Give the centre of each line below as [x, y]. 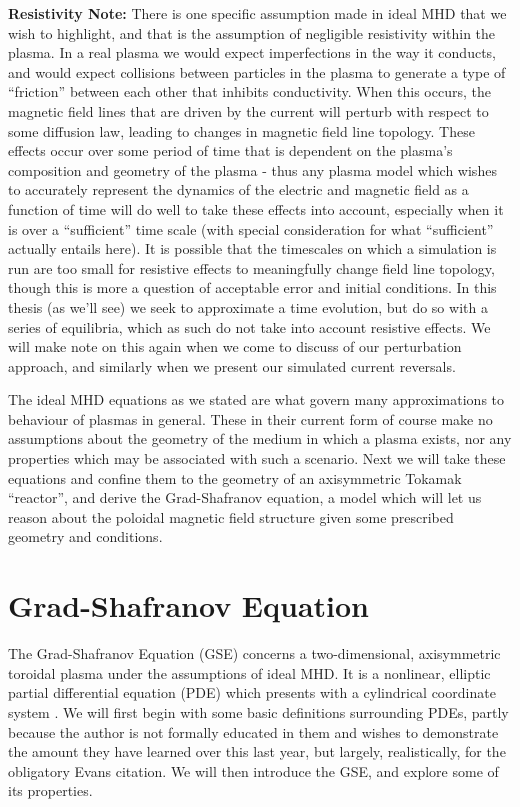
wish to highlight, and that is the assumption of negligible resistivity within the [252, 32]
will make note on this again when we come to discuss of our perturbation [235, 346]
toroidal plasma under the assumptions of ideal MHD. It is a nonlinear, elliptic [249, 672]
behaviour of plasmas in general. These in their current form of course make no [250, 418]
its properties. [50, 790]
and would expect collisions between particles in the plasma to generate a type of [257, 71]
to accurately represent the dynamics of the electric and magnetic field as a [238, 189]
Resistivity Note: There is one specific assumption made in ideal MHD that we [257, 13]
